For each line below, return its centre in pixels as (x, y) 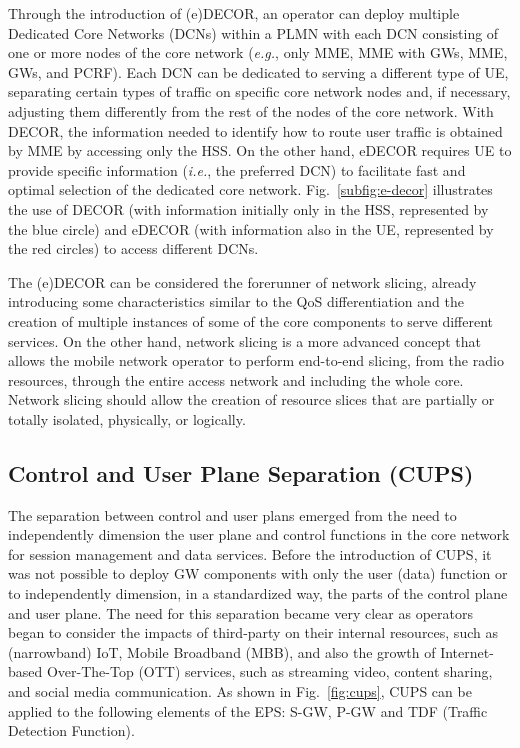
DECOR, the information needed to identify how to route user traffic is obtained (255, 130)
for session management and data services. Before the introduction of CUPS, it (250, 553)
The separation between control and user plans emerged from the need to (232, 514)
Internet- (467, 651)
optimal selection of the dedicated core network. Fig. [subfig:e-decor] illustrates (250, 189)
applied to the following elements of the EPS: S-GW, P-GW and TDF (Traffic (248, 710)
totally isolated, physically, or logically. (127, 418)
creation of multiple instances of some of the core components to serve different (251, 320)
